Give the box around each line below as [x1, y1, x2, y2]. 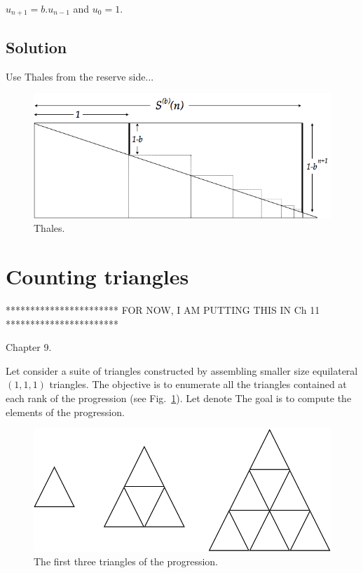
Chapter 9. [6, 340, 52, 354]
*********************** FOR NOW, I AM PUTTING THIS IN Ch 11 [6, 303, 320, 317]
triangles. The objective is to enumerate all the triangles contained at [49, 377, 347, 392]
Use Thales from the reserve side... [6, 69, 154, 83]
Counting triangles [6, 262, 189, 291]
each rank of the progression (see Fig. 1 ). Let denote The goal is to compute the [6, 390, 352, 405]
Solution [6, 36, 67, 57]
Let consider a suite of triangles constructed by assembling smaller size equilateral [6, 363, 358, 378]
